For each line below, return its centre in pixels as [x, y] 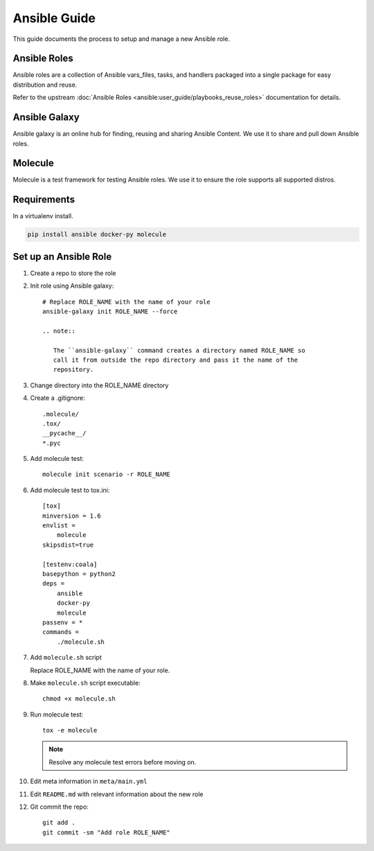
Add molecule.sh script [66, 658]
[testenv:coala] [70, 564]
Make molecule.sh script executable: [86, 683]
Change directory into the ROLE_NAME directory [99, 385]
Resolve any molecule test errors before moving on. [123, 762]
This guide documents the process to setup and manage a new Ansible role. [121, 39]
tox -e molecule [70, 730]
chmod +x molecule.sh [79, 699]
